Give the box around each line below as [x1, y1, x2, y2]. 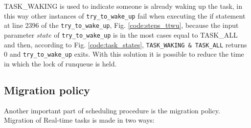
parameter [4, 29, 35, 40]
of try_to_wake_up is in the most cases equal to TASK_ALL [54, 29, 238, 40]
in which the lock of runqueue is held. [4, 58, 117, 68]
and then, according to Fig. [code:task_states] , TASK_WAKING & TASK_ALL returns [4, 39, 247, 49]
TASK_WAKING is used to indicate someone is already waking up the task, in [4, 1, 243, 11]
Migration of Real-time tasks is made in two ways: [4, 115, 155, 125]
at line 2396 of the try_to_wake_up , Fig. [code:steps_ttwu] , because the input [4, 20, 239, 30]
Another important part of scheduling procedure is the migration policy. [4, 105, 220, 115]
